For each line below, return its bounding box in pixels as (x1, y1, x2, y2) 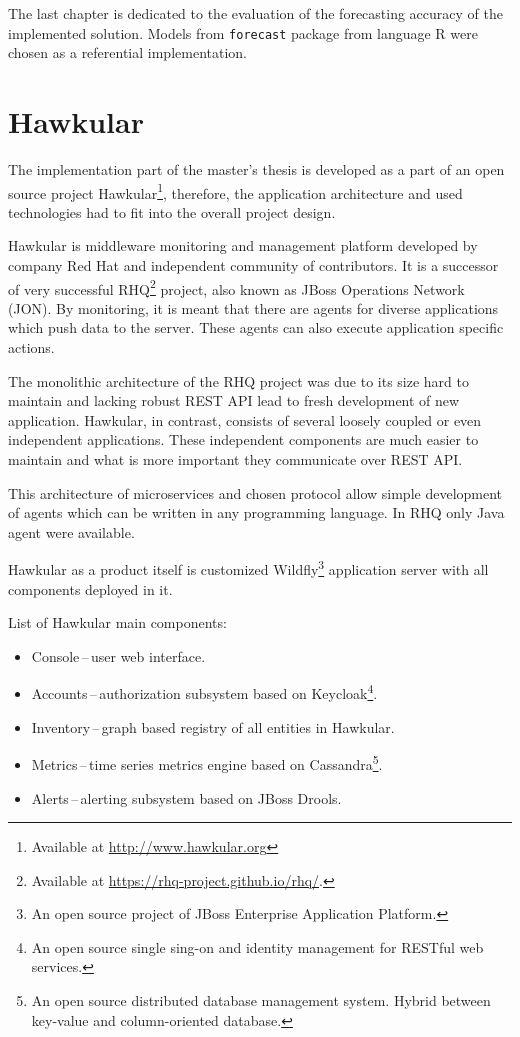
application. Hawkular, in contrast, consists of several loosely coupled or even (8, 409, 482, 430)
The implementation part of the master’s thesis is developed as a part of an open (8, 158, 505, 179)
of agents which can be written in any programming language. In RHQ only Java (8, 502, 505, 523)
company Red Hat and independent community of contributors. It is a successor (8, 255, 499, 275)
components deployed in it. (8, 578, 173, 599)
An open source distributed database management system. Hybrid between (31, 990, 491, 1011)
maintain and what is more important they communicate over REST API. (8, 449, 463, 469)
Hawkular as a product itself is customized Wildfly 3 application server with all (8, 556, 489, 580)
